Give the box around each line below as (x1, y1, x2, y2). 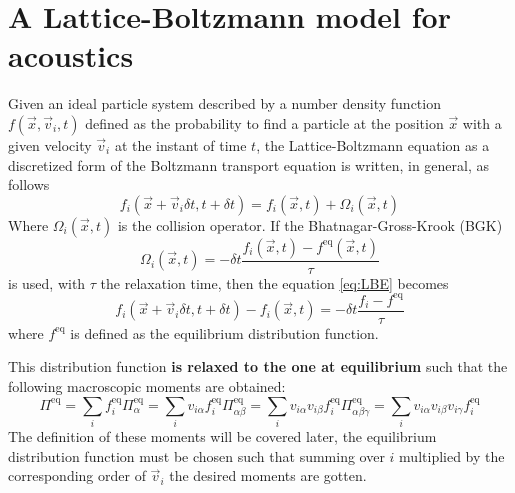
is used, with (8, 272, 86, 293)
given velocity (8, 134, 92, 155)
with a (462, 112, 502, 133)
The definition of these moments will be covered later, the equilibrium (8, 425, 437, 446)
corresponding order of (8, 465, 146, 486)
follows (8, 174, 50, 195)
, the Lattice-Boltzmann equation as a (256, 134, 490, 155)
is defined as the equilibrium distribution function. (70, 322, 379, 343)
